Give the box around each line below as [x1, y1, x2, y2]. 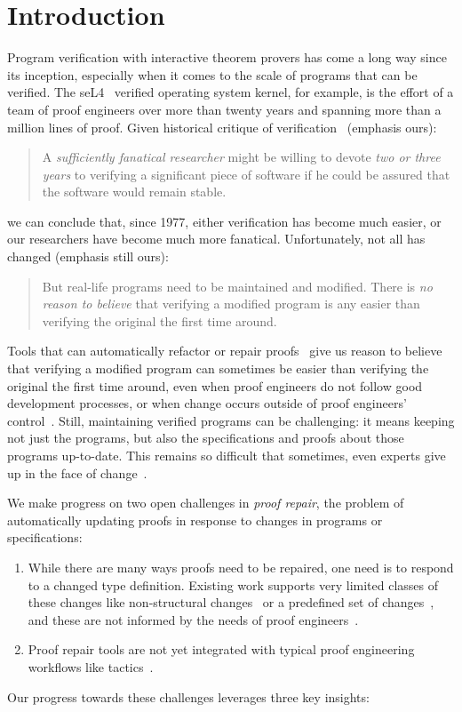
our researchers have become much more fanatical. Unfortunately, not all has [7, 229, 426, 248]
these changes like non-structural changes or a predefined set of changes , [28, 593, 434, 612]
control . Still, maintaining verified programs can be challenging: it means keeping [7, 411, 455, 429]
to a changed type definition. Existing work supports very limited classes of [28, 575, 439, 594]
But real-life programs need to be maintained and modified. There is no [42, 276, 433, 295]
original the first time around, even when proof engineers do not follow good [7, 376, 423, 395]
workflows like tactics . [28, 657, 154, 676]
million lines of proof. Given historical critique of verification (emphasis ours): [7, 117, 437, 136]
